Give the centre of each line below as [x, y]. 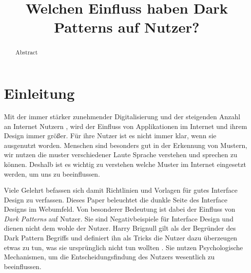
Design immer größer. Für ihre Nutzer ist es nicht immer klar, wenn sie [110, 136]
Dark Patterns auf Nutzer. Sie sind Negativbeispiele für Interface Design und [119, 218]
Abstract [27, 52]
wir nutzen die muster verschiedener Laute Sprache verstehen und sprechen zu [121, 155]
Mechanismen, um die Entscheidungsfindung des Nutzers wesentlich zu [109, 257]
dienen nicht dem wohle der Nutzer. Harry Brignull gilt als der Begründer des [120, 228]
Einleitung [39, 93]
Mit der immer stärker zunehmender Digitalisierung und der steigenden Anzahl [122, 116]
